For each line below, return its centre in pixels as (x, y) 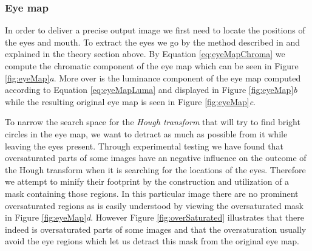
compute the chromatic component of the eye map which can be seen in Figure (152, 66)
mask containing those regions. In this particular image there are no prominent (152, 193)
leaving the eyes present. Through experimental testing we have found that (144, 146)
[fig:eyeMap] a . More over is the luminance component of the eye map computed (153, 77)
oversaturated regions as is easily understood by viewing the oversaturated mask (154, 205)
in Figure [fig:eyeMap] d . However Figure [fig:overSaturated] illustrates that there (154, 217)
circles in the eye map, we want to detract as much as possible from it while (146, 133)
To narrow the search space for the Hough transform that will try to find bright (153, 122)
